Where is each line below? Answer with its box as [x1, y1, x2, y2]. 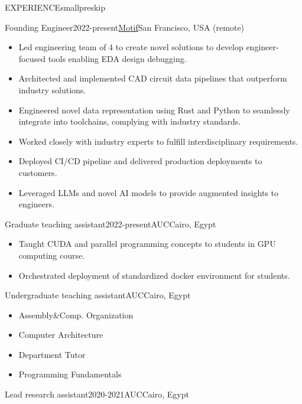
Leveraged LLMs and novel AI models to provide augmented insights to [18, 186, 279, 198]
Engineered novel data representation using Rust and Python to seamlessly [18, 103, 290, 116]
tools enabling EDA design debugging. [48, 52, 187, 64]
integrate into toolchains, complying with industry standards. [18, 115, 241, 128]
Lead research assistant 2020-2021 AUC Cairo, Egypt [5, 388, 189, 400]
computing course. [18, 249, 85, 261]
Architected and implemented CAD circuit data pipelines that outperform [18, 72, 287, 84]
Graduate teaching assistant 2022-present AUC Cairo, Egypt [5, 217, 216, 230]
